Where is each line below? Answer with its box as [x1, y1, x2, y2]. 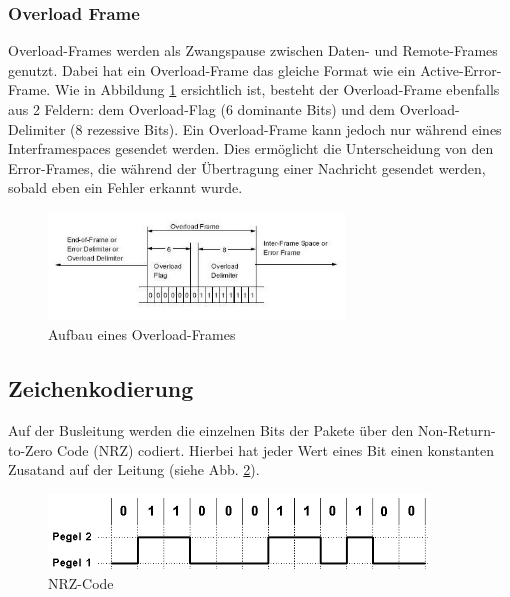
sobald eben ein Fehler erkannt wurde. [8, 177, 243, 198]
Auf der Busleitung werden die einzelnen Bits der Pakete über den [8, 420, 414, 441]
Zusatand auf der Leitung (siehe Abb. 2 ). [8, 459, 260, 480]
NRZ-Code [48, 572, 114, 593]
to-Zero [8, 439, 53, 460]
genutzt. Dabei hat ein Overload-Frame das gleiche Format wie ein [8, 59, 416, 80]
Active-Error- [420, 59, 502, 80]
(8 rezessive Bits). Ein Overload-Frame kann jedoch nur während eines [70, 118, 502, 139]
